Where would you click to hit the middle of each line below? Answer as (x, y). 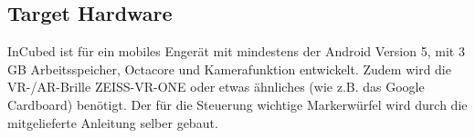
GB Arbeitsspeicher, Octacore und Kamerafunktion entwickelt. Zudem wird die (229, 69)
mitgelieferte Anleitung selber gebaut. (113, 122)
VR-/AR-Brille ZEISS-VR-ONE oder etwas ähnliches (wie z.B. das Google (216, 87)
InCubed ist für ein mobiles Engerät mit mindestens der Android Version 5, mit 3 (236, 51)
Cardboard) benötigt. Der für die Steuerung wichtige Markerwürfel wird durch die (237, 104)
